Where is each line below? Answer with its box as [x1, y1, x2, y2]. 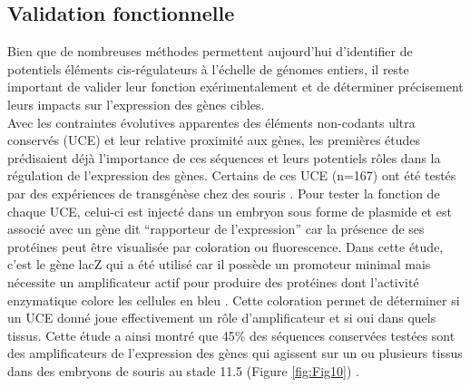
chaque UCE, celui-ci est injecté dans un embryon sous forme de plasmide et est [7, 201, 452, 220]
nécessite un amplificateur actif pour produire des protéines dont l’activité [7, 272, 419, 291]
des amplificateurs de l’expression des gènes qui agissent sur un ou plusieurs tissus [7, 343, 463, 363]
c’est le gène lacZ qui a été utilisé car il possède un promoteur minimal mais [7, 255, 431, 274]
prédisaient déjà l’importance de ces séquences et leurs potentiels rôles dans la [7, 148, 441, 167]
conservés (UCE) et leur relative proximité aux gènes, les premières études [7, 131, 421, 150]
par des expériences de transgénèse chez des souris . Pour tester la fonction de [7, 183, 440, 202]
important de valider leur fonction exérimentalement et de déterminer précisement [7, 77, 464, 96]
